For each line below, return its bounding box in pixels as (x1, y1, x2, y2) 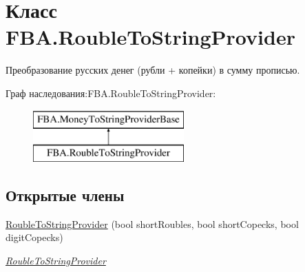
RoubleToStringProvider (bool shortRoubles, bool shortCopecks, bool (6, 216, 299, 231)
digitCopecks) (6, 230, 63, 244)
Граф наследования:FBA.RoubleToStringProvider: (6, 85, 216, 100)
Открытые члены (6, 185, 125, 206)
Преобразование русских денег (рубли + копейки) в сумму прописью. (6, 63, 300, 77)
